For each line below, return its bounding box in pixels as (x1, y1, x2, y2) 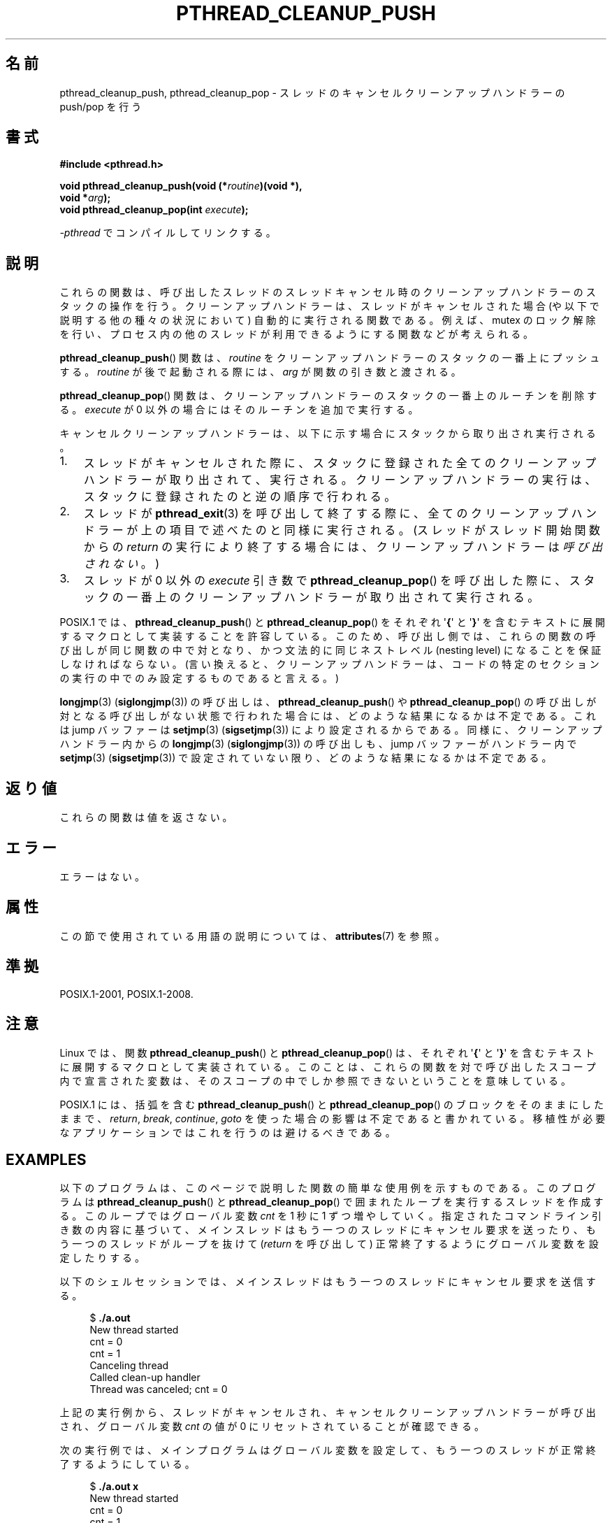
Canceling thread (89, 1359, 169, 1372)
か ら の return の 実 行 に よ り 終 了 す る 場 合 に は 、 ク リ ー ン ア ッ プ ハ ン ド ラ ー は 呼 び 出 (83, 540, 603, 555)
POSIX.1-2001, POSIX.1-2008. (59, 987, 194, 1000)
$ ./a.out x (89, 1480, 139, 1493)
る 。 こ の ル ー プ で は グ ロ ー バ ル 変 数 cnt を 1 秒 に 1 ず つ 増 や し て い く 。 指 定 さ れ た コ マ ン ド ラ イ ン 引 (59, 1210, 602, 1222)
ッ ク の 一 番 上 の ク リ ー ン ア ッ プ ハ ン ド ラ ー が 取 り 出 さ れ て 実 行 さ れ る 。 (83, 590, 539, 605)
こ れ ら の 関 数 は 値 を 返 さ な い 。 (59, 811, 233, 824)
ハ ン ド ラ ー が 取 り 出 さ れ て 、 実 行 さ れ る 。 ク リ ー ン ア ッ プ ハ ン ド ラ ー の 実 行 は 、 (83, 473, 597, 487)
